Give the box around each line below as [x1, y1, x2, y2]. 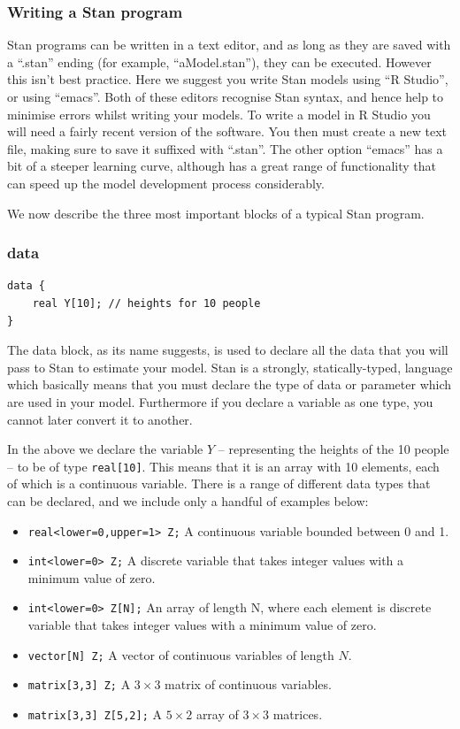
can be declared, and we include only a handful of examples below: [7, 491, 369, 510]
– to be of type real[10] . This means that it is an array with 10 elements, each [7, 457, 440, 475]
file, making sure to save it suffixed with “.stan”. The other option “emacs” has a [7, 139, 443, 157]
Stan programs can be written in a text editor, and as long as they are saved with [7, 35, 451, 54]
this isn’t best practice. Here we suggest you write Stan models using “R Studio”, [7, 70, 448, 88]
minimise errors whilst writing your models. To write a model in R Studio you [7, 104, 431, 123]
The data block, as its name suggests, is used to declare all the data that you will [7, 341, 448, 359]
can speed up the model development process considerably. [7, 173, 325, 192]
